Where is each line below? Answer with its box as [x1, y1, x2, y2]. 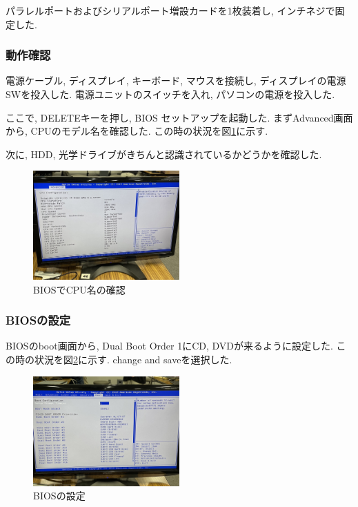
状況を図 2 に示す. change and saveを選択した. [34, 352, 232, 366]
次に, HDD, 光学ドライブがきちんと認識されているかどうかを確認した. [6, 146, 322, 161]
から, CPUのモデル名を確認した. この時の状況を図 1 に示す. [6, 124, 268, 138]
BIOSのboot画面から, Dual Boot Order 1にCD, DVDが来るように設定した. [6, 338, 333, 353]
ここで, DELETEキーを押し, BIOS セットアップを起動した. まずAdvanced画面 [6, 110, 353, 124]
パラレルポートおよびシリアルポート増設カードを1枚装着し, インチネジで [6, 3, 335, 17]
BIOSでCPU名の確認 [33, 282, 126, 296]
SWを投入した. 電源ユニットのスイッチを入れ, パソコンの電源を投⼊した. [6, 87, 335, 101]
